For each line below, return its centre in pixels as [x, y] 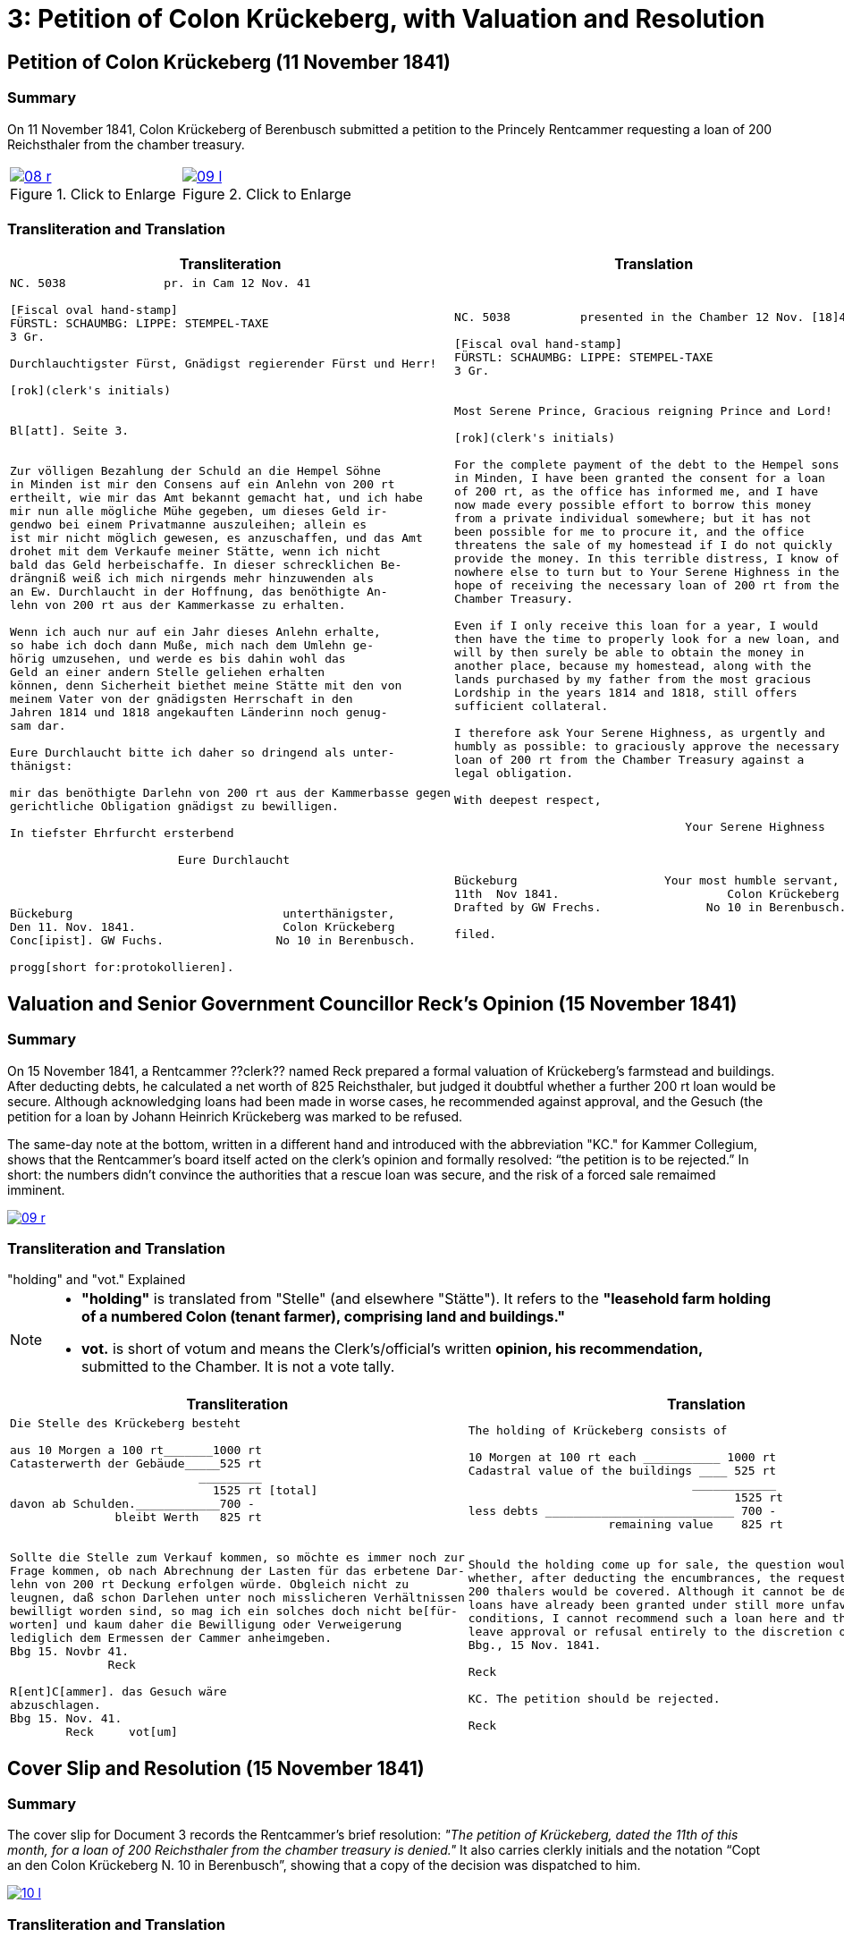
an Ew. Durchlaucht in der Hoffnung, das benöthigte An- [199, 592]
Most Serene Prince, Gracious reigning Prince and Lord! [643, 410]
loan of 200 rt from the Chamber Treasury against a [629, 759]
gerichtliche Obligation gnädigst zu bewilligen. [174, 807]
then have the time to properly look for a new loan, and [647, 639]
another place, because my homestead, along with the [633, 665]
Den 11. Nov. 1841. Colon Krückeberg [203, 927]
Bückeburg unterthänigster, [203, 914]
